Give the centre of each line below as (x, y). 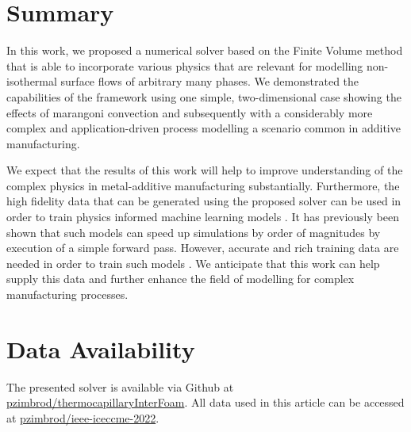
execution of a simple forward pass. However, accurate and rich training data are (203, 248)
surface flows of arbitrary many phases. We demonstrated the (210, 81)
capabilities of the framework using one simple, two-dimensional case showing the (204, 96)
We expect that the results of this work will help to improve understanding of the (205, 170)
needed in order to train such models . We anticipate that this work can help (193, 263)
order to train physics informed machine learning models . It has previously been (203, 217)
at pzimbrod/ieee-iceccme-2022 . (83, 417)
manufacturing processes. (67, 294)
